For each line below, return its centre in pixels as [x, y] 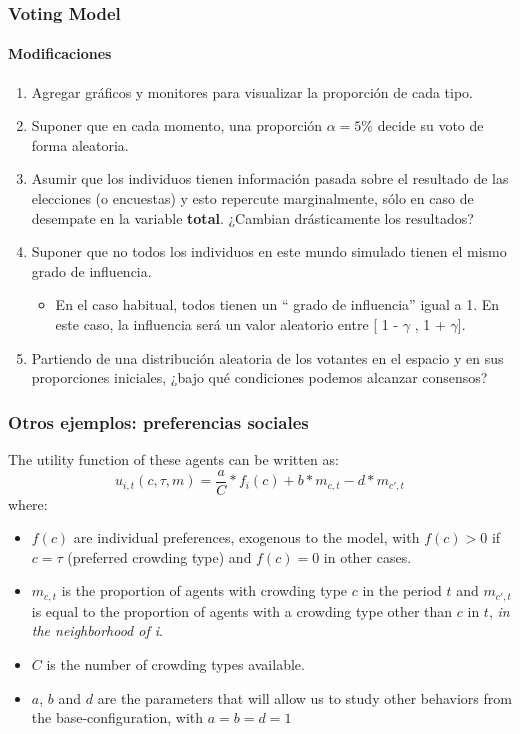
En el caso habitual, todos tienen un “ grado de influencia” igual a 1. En [277, 304]
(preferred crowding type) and [159, 556]
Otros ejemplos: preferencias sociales [158, 421]
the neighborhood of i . [97, 630]
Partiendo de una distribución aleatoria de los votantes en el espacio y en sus [267, 357]
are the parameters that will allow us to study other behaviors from [304, 697]
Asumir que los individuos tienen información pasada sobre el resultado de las [270, 178]
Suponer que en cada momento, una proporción [177, 125]
